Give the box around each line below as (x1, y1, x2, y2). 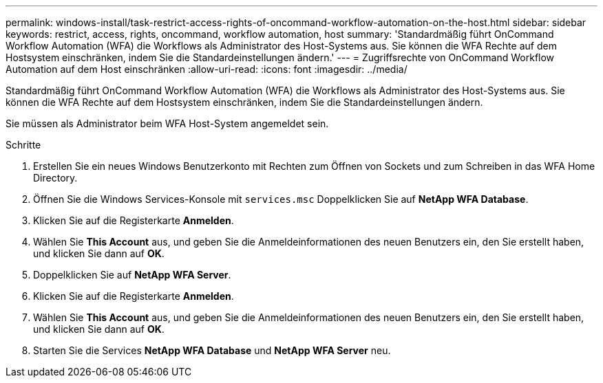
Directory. (33, 172, 78, 184)
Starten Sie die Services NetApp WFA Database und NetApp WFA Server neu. (33, 344, 391, 356)
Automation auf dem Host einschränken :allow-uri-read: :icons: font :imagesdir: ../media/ (6, 63, 408, 75)
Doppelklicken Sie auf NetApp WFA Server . (33, 269, 231, 281)
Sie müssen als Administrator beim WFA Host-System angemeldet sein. (6, 118, 329, 129)
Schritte (6, 139, 41, 151)
